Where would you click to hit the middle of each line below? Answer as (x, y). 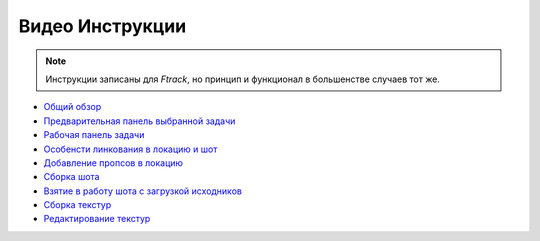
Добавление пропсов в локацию (113, 162)
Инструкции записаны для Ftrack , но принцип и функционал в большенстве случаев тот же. (242, 79)
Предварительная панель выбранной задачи (139, 121)
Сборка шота (71, 177)
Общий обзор (72, 107)
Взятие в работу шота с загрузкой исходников (142, 191)
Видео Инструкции (102, 26)
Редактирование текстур (97, 219)
